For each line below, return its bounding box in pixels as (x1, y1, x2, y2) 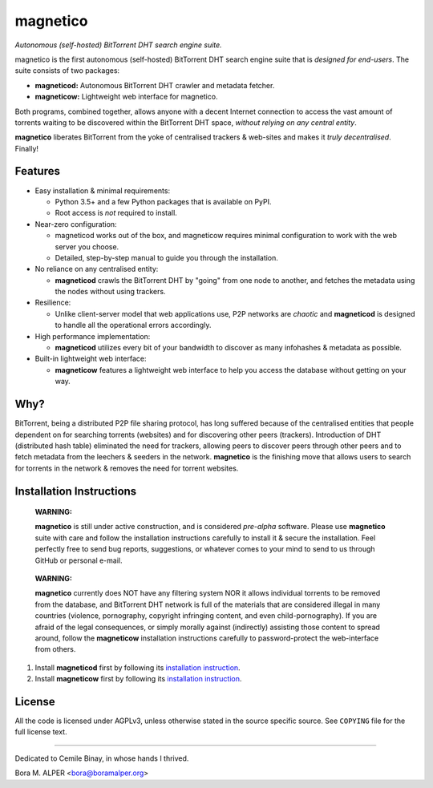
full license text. (14, 727, 67, 737)
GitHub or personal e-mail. (34, 556, 123, 565)
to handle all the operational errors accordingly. (55, 321, 212, 330)
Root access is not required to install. (55, 208, 178, 218)
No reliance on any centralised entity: (34, 265, 159, 274)
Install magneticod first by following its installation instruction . (34, 662, 241, 673)
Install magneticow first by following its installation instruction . (34, 674, 242, 684)
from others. (34, 645, 76, 654)
